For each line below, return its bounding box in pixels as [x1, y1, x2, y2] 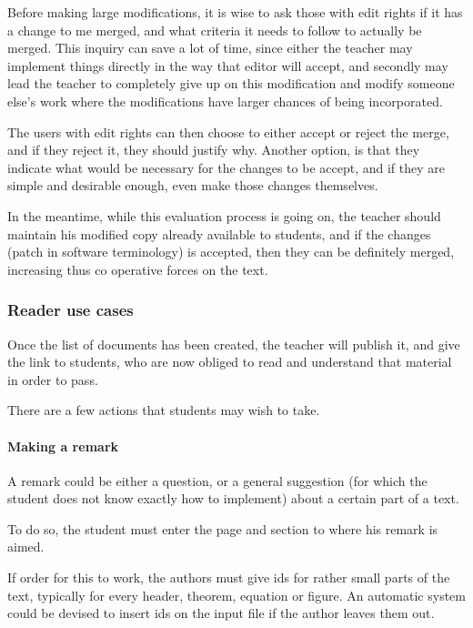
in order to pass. [7, 370, 98, 389]
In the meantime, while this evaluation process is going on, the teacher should [7, 206, 441, 225]
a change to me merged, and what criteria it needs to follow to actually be [7, 20, 422, 39]
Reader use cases [7, 299, 134, 321]
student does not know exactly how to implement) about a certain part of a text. [7, 489, 459, 508]
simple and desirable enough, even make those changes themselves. [7, 176, 378, 195]
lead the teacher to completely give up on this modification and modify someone [7, 74, 455, 93]
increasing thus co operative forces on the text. [7, 259, 268, 279]
